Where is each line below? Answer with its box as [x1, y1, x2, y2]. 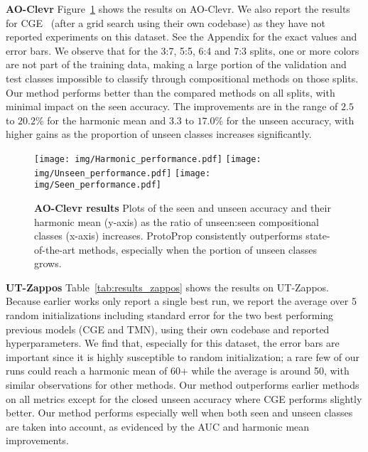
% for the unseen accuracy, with [215, 112, 355, 127]
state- [305, 228, 330, 243]
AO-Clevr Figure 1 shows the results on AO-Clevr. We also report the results [6, 1, 350, 16]
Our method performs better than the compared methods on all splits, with [6, 85, 335, 99]
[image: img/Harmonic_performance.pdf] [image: [34, 154, 261, 164]
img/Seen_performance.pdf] [34, 180, 161, 190]
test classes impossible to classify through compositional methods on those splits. [6, 70, 359, 85]
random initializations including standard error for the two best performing [6, 308, 334, 323]
